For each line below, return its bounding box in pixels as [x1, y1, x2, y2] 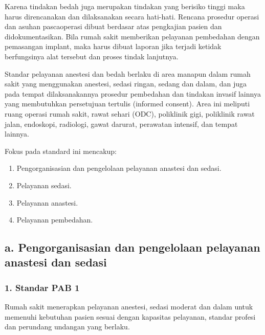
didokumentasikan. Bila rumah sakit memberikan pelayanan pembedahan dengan [5, 31, 260, 41]
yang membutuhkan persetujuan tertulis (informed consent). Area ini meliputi [5, 98, 250, 109]
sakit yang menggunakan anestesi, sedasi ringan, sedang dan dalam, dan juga [5, 78, 247, 89]
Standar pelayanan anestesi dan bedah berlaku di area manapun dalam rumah [5, 68, 251, 79]
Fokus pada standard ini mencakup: [5, 145, 117, 156]
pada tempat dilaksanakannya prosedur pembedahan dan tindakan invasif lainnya [5, 88, 261, 99]
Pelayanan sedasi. [16, 180, 72, 190]
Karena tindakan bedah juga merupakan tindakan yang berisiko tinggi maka [5, 1, 245, 11]
